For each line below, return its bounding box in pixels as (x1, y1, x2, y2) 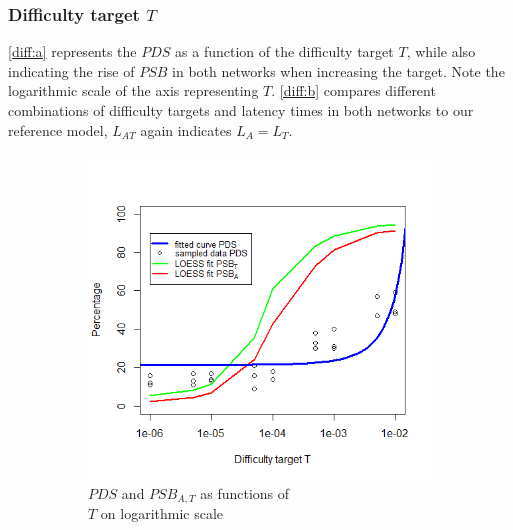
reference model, (8, 119, 108, 140)
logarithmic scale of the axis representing (8, 80, 259, 101)
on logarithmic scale (100, 502, 224, 523)
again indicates (140, 119, 232, 140)
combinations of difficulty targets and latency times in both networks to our (8, 100, 474, 120)
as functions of (200, 482, 290, 503)
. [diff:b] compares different (271, 80, 436, 101)
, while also (406, 41, 476, 62)
